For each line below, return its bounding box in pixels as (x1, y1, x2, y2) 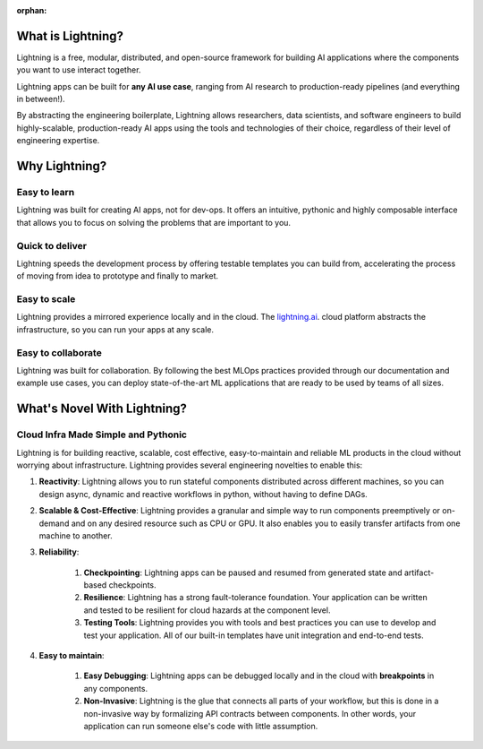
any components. (83, 683, 148, 693)
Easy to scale (16, 293, 76, 306)
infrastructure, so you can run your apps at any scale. (16, 323, 215, 335)
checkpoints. (108, 580, 157, 590)
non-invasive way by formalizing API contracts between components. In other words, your (83, 708, 417, 719)
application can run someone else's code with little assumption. (83, 720, 318, 731)
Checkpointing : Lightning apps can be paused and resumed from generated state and (83, 567, 402, 578)
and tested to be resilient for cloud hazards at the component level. (83, 605, 331, 616)
